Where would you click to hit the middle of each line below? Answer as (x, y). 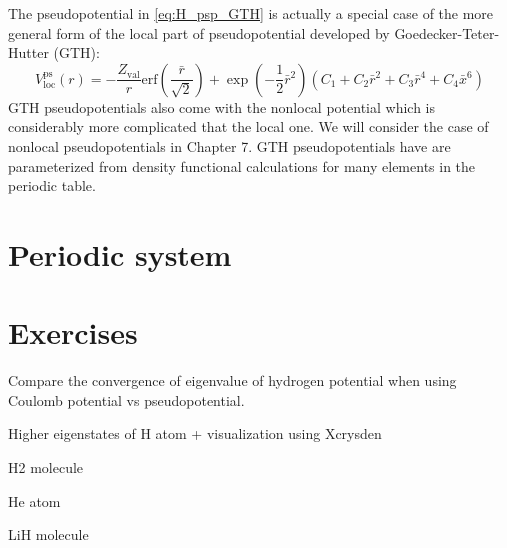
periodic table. (52, 185)
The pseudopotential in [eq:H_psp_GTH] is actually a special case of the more (251, 13)
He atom (34, 500)
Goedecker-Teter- (447, 32)
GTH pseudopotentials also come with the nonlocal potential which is (222, 106)
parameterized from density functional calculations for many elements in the (242, 165)
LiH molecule (48, 534)
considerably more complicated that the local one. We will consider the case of (248, 126)
